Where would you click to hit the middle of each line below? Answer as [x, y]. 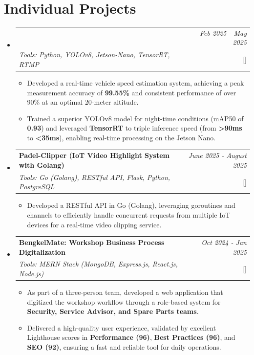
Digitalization [42, 252]
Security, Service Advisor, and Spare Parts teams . [113, 311]
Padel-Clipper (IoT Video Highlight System [94, 155]
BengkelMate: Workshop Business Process [92, 242]
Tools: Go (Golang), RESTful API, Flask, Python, [95, 177]
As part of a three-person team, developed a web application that [125, 292]
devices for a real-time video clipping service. [94, 224]
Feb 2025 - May [223, 33]
